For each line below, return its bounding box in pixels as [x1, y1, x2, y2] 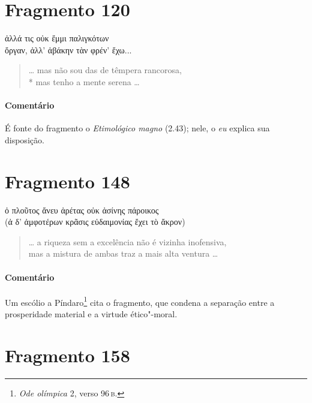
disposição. [5, 133, 44, 146]
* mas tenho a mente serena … [28, 75, 140, 88]
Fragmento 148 [5, 169, 130, 193]
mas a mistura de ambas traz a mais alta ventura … [28, 247, 218, 260]
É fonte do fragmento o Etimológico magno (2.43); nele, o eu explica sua [5, 122, 270, 134]
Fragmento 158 [5, 342, 130, 367]
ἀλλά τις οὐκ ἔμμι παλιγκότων [5, 32, 109, 44]
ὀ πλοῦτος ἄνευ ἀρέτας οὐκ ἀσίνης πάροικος [5, 203, 159, 216]
